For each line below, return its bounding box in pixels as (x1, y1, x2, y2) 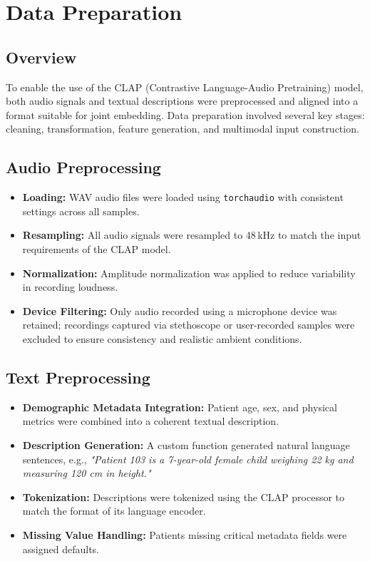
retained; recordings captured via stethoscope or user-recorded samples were (22, 317, 355, 332)
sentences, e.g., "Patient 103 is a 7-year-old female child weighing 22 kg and (22, 451, 354, 466)
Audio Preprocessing (6, 156, 161, 178)
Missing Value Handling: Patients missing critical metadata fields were (22, 527, 347, 542)
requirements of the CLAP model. (22, 242, 171, 256)
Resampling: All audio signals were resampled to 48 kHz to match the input (22, 227, 361, 242)
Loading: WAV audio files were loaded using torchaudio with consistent (22, 190, 344, 205)
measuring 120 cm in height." (22, 465, 151, 480)
